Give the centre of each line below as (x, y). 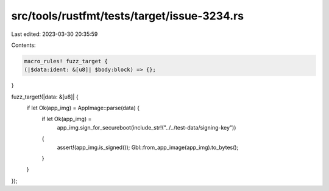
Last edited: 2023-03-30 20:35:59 (55, 34)
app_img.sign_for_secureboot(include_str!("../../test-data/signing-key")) (147, 127)
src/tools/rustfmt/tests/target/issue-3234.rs (127, 16)
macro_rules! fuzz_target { (66, 61)
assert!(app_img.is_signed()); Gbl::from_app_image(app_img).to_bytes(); (148, 147)
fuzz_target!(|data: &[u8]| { (45, 97)
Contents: (23, 45)
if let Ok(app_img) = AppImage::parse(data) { (83, 108)
